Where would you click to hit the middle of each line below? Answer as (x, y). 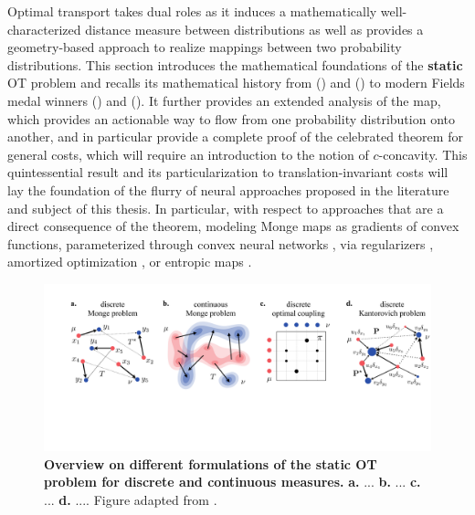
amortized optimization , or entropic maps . (130, 262)
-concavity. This (423, 154)
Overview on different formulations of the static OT (211, 463)
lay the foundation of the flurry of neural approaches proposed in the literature (228, 189)
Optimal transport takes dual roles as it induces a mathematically (192, 11)
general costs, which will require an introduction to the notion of (188, 154)
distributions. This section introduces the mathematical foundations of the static (235, 64)
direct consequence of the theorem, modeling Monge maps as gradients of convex (233, 226)
